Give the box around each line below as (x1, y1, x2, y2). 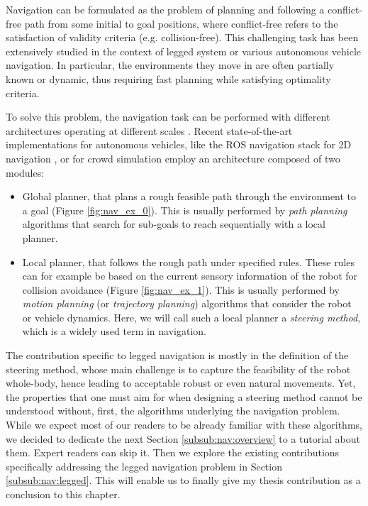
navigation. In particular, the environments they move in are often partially (6, 57, 335, 72)
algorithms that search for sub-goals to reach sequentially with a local (22, 216, 325, 231)
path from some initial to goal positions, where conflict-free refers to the (24, 16, 338, 31)
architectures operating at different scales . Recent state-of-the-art (6, 123, 293, 138)
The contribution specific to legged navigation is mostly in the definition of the (6, 348, 349, 363)
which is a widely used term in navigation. (22, 324, 206, 339)
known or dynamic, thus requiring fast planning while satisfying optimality (6, 71, 331, 86)
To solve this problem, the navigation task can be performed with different (6, 109, 330, 124)
